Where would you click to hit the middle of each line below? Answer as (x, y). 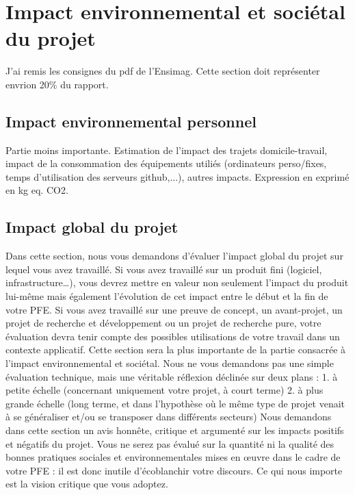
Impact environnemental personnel (131, 121)
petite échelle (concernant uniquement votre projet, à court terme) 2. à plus (165, 390)
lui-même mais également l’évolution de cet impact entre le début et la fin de (167, 296)
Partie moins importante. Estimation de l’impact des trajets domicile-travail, (167, 150)
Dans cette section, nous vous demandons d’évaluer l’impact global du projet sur (174, 256)
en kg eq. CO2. (37, 190)
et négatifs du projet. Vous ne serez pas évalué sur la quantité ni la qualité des (170, 443)
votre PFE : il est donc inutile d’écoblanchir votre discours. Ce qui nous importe (174, 470)
